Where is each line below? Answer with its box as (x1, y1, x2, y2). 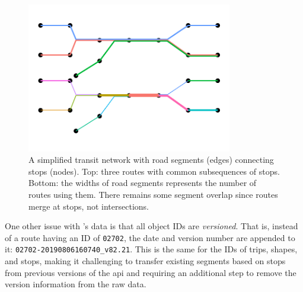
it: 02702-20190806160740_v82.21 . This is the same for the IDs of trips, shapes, (5, 243, 298, 255)
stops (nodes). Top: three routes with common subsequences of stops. (28, 165, 280, 177)
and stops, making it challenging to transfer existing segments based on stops (5, 255, 286, 267)
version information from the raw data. (5, 278, 146, 290)
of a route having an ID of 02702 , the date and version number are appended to (5, 231, 295, 243)
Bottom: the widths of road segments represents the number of (28, 177, 257, 189)
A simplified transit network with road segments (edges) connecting (28, 153, 274, 166)
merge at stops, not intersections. (28, 200, 149, 212)
